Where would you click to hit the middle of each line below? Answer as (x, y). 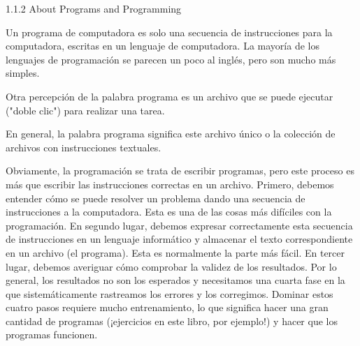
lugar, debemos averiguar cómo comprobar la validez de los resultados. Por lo (171, 266)
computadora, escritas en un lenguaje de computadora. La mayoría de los (163, 46)
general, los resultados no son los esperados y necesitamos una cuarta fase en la (175, 280)
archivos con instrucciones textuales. (84, 147)
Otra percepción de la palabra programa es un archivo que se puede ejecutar (170, 96)
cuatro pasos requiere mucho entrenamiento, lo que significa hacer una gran (167, 307)
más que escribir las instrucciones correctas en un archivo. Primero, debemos (170, 184)
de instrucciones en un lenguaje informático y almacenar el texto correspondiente (179, 239)
